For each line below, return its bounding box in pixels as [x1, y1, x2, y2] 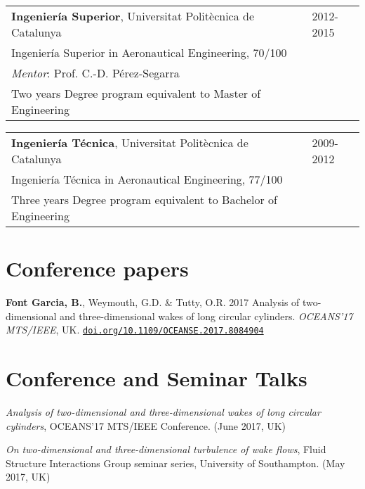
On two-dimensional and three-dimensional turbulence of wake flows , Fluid [6, 442, 326, 457]
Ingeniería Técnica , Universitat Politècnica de [11, 134, 248, 151]
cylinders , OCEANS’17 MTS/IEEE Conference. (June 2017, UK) [6, 418, 286, 433]
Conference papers [6, 254, 189, 283]
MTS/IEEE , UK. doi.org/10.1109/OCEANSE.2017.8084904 [6, 322, 264, 337]
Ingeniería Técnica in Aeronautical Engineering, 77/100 [11, 171, 283, 187]
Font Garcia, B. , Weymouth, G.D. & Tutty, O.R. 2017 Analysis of [6, 295, 300, 310]
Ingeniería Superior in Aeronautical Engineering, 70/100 [11, 44, 287, 61]
